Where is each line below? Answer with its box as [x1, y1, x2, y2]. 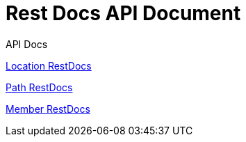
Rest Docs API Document [6, 1, 241, 25]
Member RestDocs [6, 102, 90, 115]
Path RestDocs [6, 81, 73, 93]
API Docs [6, 38, 48, 50]
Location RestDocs [6, 59, 92, 72]
